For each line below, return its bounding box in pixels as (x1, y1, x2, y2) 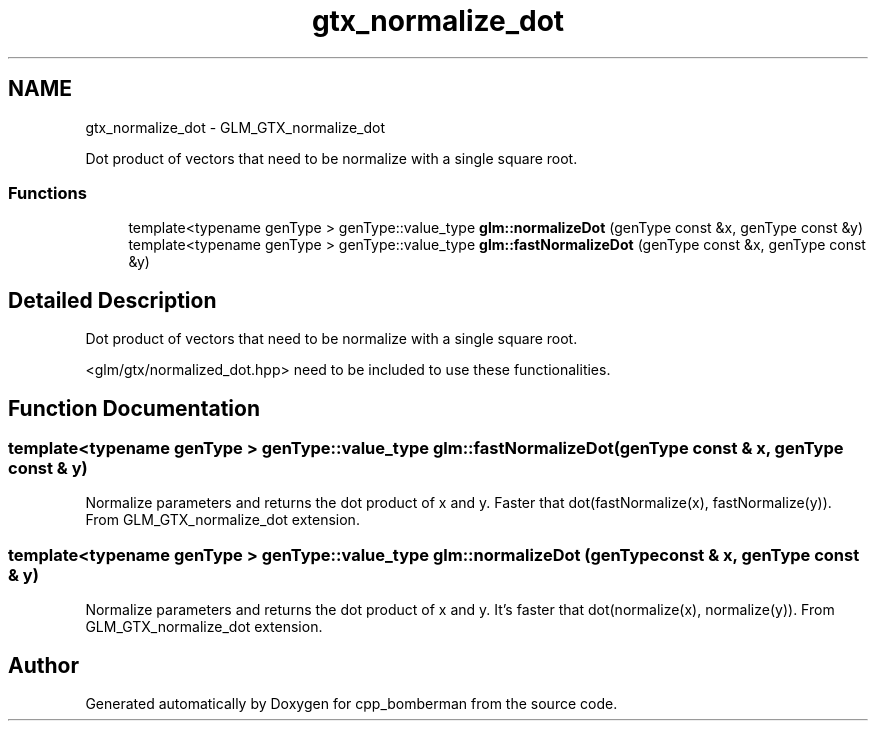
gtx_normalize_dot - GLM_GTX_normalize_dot (85, 118, 386, 136)
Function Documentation (8, 395, 260, 421)
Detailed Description (8, 287, 217, 313)
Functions (8, 182, 87, 203)
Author (8, 652, 79, 678)
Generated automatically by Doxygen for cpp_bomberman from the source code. (85, 695, 618, 712)
